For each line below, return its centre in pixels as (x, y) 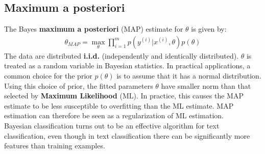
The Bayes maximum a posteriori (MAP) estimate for (94, 29)
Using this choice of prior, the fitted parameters (79, 85)
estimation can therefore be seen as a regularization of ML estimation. (114, 116)
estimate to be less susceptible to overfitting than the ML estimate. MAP (119, 105)
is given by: (209, 29)
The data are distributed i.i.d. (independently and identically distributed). (122, 55)
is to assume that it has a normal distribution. (189, 76)
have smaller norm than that (206, 85)
